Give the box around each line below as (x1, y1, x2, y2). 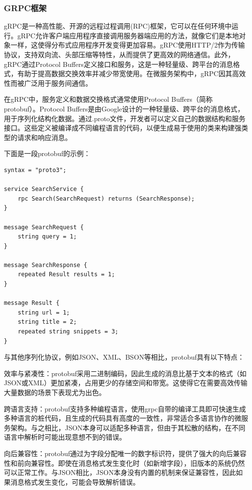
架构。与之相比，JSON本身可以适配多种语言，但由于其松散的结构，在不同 (10, 422, 246, 432)
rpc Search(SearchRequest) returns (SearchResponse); (17, 195, 195, 202)
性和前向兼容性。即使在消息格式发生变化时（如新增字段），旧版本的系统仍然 (4, 458, 245, 468)
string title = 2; (17, 318, 77, 326)
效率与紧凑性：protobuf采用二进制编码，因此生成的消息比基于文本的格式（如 (4, 368, 247, 378)
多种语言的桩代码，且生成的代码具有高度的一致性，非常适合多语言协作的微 (4, 413, 241, 423)
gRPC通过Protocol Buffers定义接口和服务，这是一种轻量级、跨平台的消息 (4, 59, 233, 69)
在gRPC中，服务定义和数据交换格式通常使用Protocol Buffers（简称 (4, 94, 213, 104)
